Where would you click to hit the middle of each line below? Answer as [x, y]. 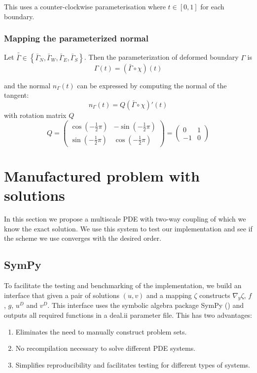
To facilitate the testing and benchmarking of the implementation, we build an [123, 285]
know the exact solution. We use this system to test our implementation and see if [128, 228]
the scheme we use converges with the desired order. [83, 238]
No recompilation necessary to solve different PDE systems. [106, 348]
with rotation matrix [35, 115]
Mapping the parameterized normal [76, 38]
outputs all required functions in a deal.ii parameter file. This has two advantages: [128, 315]
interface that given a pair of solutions [62, 295]
